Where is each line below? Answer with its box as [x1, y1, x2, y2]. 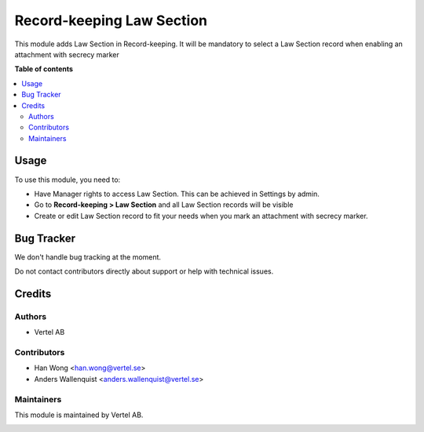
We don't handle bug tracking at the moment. [14, 252, 161, 262]
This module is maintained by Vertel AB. [14, 410, 144, 419]
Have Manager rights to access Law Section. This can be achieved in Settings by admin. [34, 189, 320, 198]
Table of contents [14, 64, 74, 74]
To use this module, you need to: [14, 175, 121, 184]
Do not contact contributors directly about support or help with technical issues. [14, 267, 274, 276]
